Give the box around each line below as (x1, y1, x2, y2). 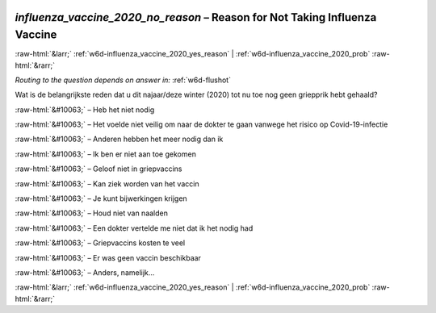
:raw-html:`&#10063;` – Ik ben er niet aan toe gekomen (15, 149, 197, 159)
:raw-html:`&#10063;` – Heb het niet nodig (15, 105, 155, 115)
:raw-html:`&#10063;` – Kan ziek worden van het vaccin (15, 178, 199, 189)
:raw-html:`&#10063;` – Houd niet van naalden (15, 208, 169, 218)
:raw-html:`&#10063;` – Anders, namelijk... (15, 267, 155, 278)
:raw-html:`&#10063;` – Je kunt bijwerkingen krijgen (15, 194, 187, 203)
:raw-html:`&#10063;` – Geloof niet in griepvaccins (15, 164, 182, 173)
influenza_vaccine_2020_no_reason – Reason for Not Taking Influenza (15, 10, 377, 24)
